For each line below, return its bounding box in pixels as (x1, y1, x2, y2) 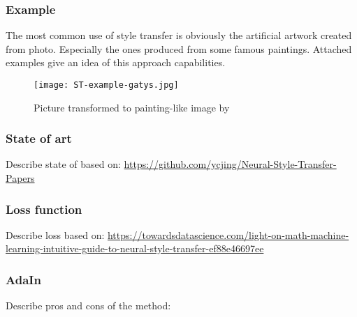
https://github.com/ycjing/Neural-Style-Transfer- (124, 157, 337, 171)
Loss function (6, 200, 82, 217)
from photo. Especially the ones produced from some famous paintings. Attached (6, 41, 352, 56)
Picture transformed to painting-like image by (34, 100, 230, 114)
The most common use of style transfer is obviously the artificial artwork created (6, 28, 352, 42)
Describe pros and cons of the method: (6, 298, 171, 313)
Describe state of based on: (6, 157, 121, 171)
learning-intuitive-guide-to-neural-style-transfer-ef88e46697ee (6, 241, 264, 256)
